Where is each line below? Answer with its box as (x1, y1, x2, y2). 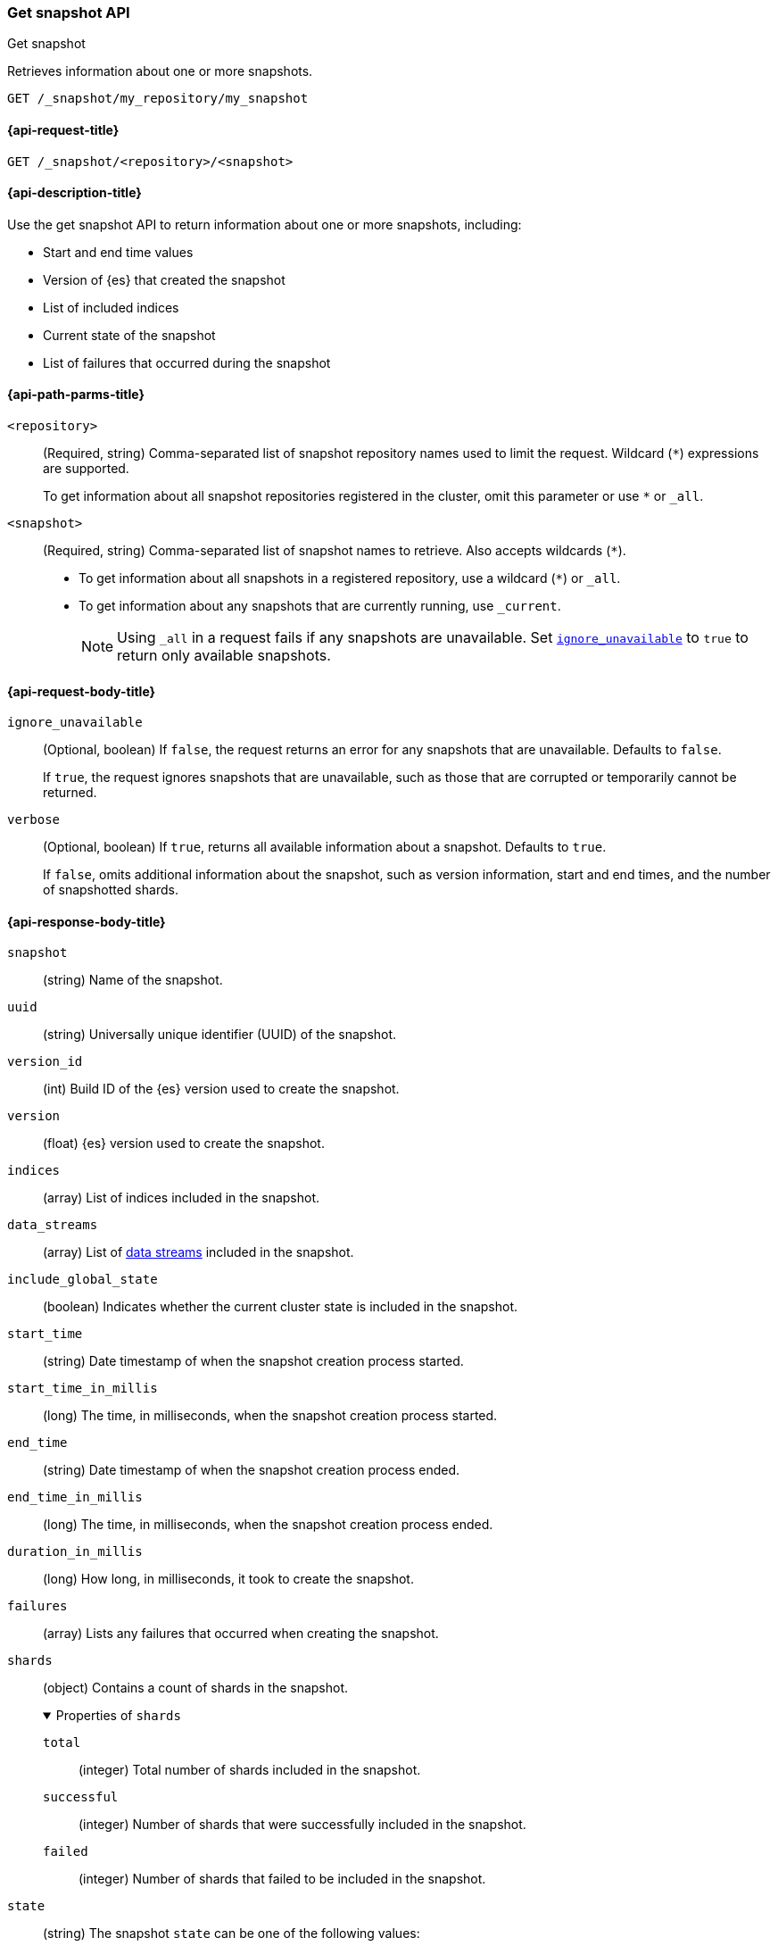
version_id (7, 1054, 83, 1069)
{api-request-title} (7, 121, 120, 137)
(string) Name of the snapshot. (43, 972, 223, 988)
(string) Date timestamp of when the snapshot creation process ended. (43, 1462, 460, 1478)
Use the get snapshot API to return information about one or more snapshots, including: (7, 216, 522, 232)
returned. (43, 785, 97, 801)
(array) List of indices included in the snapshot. (43, 1190, 320, 1206)
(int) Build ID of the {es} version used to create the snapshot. (43, 1081, 400, 1097)
